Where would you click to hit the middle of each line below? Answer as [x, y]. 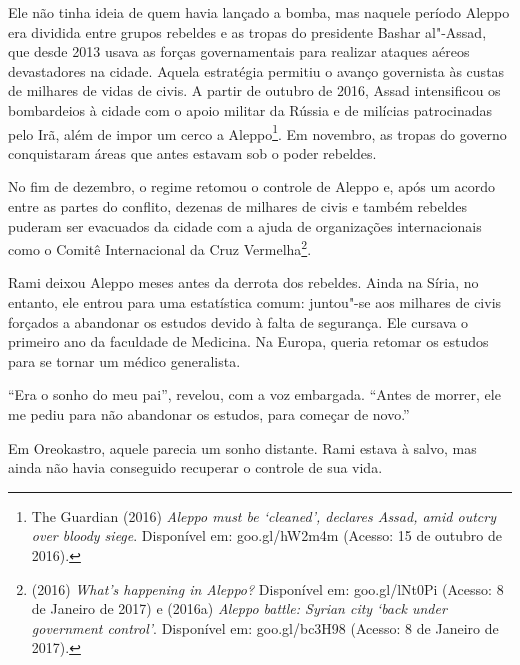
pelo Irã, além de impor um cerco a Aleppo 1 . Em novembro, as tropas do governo [257, 132]
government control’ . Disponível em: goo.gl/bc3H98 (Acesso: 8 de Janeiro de [265, 627]
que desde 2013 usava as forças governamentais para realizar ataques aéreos [239, 51]
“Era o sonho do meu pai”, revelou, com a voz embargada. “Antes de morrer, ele [254, 394]
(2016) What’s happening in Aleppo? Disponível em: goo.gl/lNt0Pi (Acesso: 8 [267, 588]
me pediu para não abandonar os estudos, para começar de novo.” [209, 414]
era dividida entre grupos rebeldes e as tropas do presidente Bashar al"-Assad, [247, 31]
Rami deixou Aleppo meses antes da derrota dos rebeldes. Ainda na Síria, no [243, 282]
